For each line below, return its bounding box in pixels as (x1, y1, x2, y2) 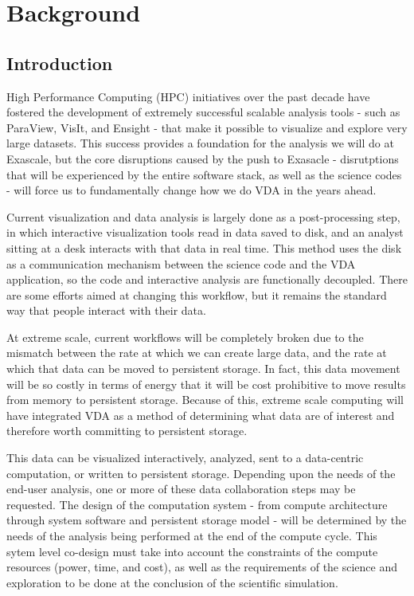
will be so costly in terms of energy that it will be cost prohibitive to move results (6, 375, 406, 392)
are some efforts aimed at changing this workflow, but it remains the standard (6, 286, 387, 303)
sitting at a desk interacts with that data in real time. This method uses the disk (6, 239, 402, 256)
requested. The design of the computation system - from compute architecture (6, 496, 388, 512)
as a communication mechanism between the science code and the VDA (6, 255, 356, 272)
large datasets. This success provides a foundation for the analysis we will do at (6, 135, 394, 151)
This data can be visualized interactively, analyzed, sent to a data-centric (6, 449, 364, 466)
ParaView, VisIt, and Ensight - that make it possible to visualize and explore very (6, 119, 408, 135)
